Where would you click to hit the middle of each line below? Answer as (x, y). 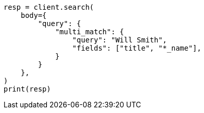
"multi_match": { (90, 32)
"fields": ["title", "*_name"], (137, 48)
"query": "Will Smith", (120, 40)
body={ (34, 15)
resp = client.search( (49, 7)
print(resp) (27, 89)
